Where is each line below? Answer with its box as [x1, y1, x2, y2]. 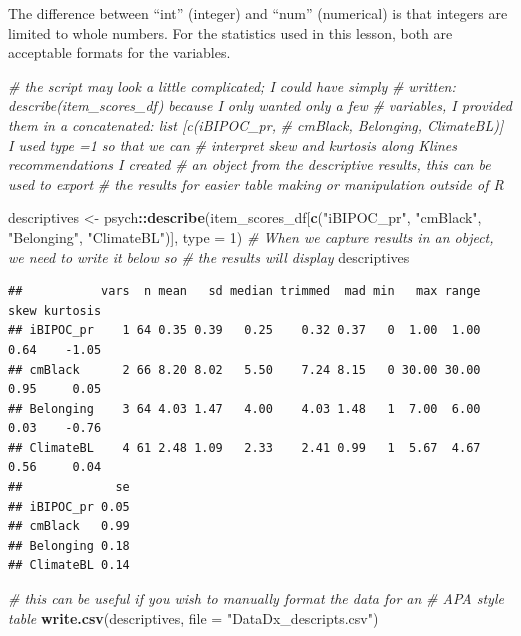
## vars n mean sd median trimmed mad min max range [8, 284, 481, 299]
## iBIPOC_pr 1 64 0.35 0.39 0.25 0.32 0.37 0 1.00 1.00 [8, 323, 481, 338]
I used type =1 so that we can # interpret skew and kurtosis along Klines [8, 134, 457, 155]
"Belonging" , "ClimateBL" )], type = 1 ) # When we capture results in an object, [8, 226, 494, 247]
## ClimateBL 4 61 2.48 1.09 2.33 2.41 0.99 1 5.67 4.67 [8, 440, 481, 455]
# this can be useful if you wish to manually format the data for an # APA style [8, 588, 504, 609]
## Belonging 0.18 [8, 538, 130, 553]
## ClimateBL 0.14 [8, 558, 130, 573]
